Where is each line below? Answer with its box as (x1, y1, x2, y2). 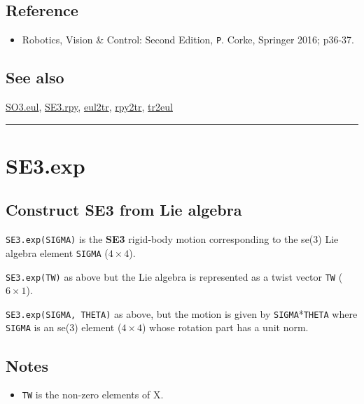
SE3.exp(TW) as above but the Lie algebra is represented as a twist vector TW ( (6, 269, 343, 284)
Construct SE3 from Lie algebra (6, 199, 242, 221)
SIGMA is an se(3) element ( (6, 320, 122, 335)
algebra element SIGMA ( (6, 245, 108, 260)
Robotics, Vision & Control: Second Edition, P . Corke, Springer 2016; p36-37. (22, 32, 355, 47)
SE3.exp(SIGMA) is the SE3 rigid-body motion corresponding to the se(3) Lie (6, 232, 339, 246)
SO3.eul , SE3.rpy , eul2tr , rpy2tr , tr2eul (6, 99, 173, 114)
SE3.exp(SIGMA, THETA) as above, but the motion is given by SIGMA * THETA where (6, 306, 358, 321)
